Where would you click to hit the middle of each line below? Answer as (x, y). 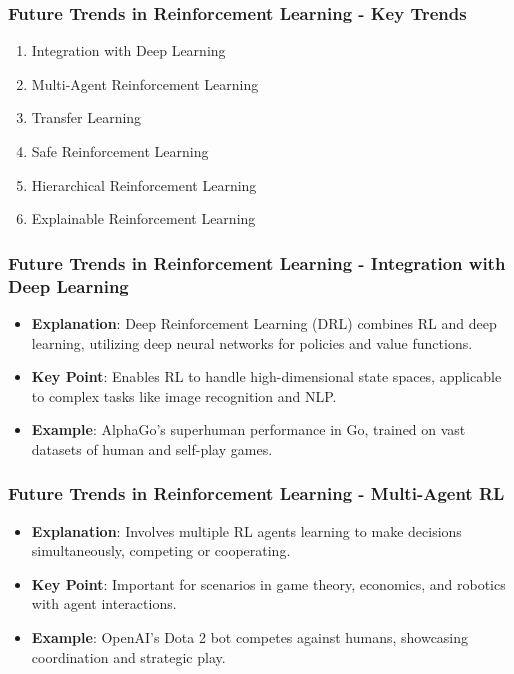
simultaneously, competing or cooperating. (161, 550)
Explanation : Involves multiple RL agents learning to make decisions (246, 530)
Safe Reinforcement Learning (120, 151)
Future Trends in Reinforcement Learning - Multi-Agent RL (256, 493)
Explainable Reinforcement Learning (143, 218)
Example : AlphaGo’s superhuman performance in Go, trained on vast (248, 429)
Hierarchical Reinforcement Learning (144, 184)
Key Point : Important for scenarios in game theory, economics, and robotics (268, 583)
